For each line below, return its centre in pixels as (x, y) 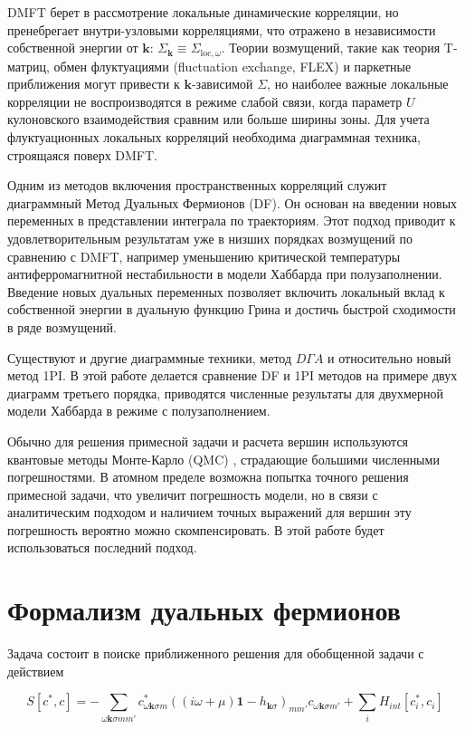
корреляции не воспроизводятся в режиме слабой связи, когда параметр (205, 101)
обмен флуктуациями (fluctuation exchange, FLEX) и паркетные (232, 66)
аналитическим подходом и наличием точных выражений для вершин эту (209, 512)
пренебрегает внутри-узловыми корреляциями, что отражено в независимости (222, 29)
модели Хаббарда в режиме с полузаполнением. (139, 411)
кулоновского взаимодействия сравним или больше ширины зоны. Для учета (218, 119)
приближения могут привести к (94, 84)
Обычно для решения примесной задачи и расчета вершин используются (208, 441)
